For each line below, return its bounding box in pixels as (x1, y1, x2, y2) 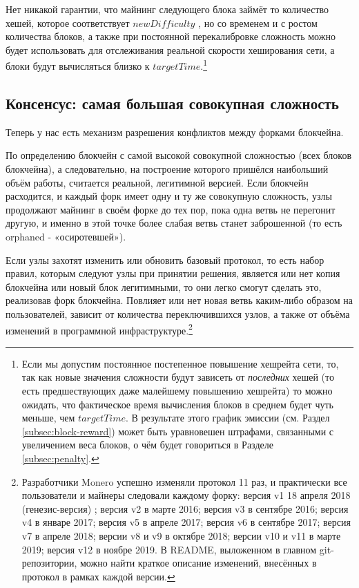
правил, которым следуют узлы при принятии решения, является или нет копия (6, 266, 340, 281)
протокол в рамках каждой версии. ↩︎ (21, 569, 175, 583)
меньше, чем (21, 410, 75, 425)
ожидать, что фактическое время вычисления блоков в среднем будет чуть (21, 397, 333, 411)
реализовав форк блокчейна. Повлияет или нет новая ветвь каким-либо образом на (6, 293, 353, 307)
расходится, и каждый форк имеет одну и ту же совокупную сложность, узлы (6, 189, 332, 203)
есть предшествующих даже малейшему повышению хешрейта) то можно (21, 383, 333, 397)
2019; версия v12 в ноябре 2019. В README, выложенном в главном (21, 542, 317, 556)
